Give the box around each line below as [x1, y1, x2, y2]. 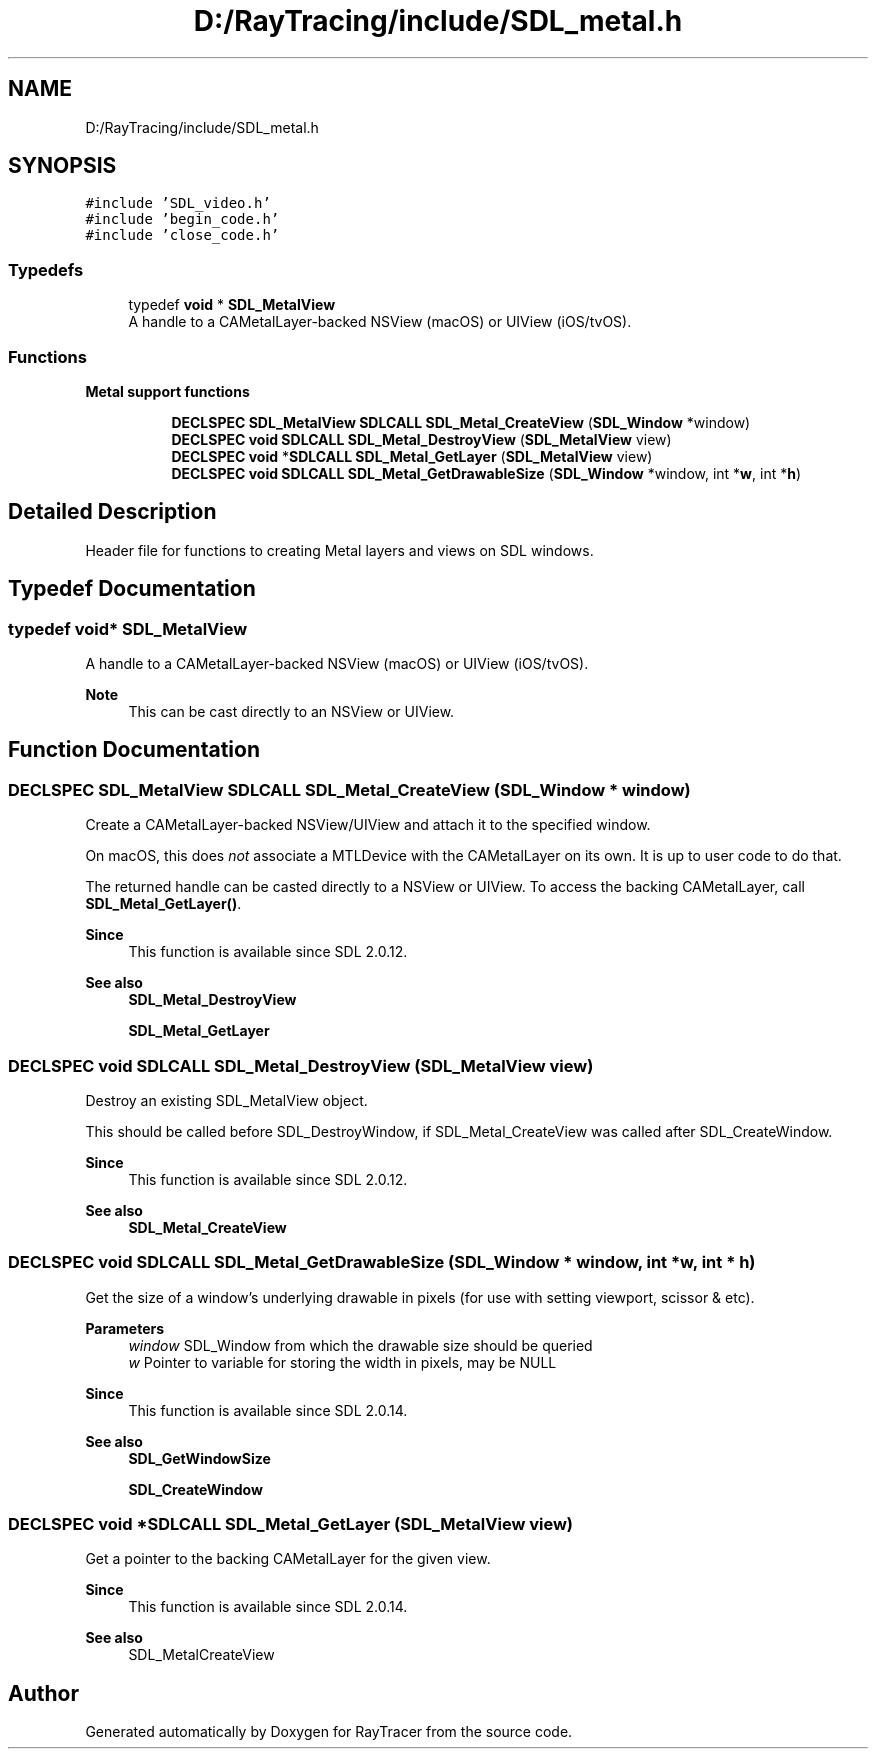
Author [8, 1680, 79, 1706]
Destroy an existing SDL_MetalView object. [85, 1091, 368, 1109]
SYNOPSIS [8, 153, 117, 179]
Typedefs [8, 259, 84, 280]
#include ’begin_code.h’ [85, 211, 280, 228]
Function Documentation [8, 737, 260, 763]
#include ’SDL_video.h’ [85, 195, 271, 212]
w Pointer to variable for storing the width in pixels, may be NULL [128, 1353, 557, 1371]
